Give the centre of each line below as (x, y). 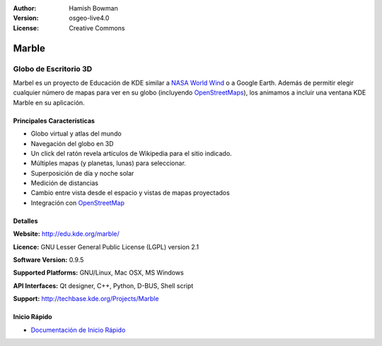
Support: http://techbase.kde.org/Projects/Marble (86, 299)
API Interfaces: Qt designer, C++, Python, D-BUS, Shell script (103, 285)
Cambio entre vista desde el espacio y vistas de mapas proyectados (130, 193)
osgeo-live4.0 (89, 18)
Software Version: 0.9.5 (48, 260)
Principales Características (54, 121)
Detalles (25, 221)
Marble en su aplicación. (49, 102)
